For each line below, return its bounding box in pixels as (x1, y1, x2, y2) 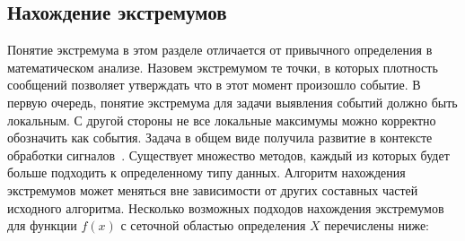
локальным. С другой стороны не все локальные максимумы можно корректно (7, 110, 436, 129)
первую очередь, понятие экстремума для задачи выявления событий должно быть (7, 92, 458, 111)
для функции (7, 216, 77, 235)
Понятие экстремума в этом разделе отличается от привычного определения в (7, 40, 433, 59)
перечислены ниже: (324, 216, 430, 235)
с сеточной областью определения (120, 216, 306, 235)
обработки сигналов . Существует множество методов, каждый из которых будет (7, 145, 450, 164)
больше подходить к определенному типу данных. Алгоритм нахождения (7, 163, 406, 182)
